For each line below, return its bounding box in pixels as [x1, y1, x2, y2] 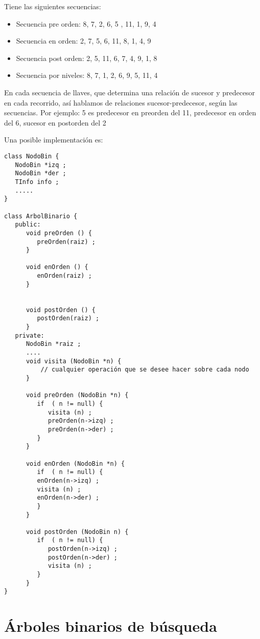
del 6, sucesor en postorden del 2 [4, 117, 106, 128]
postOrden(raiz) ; [37, 315, 100, 322]
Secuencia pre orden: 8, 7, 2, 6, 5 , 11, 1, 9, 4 [16, 18, 156, 29]
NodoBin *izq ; [15, 161, 66, 169]
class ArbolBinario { [4, 212, 78, 220]
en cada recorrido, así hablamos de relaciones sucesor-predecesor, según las [4, 97, 238, 108]
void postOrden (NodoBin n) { [26, 528, 129, 535]
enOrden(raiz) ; [37, 272, 92, 280]
